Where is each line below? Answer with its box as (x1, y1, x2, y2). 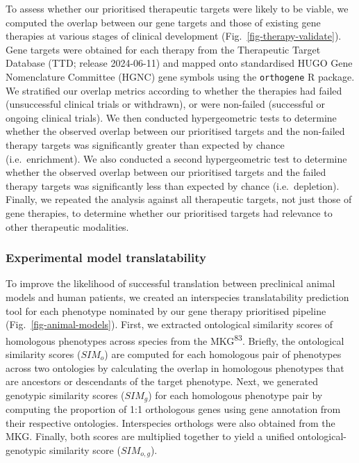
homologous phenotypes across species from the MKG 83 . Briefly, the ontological (6, 331, 344, 348)
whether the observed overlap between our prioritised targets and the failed (6, 165, 326, 179)
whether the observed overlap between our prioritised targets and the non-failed (6, 124, 345, 138)
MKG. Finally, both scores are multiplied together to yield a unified (6, 429, 294, 444)
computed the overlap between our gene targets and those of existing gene (6, 15, 321, 29)
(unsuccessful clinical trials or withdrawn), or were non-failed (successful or (6, 97, 326, 111)
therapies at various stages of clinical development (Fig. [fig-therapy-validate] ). (6, 29, 342, 43)
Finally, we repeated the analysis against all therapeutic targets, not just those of (6, 192, 352, 206)
